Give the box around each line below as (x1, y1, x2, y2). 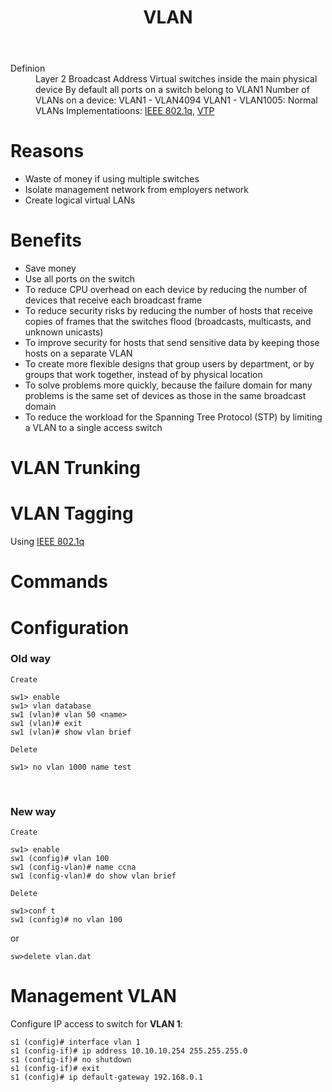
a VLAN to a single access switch (24, 422, 163, 434)
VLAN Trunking (10, 457, 141, 480)
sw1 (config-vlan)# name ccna (10, 862, 137, 873)
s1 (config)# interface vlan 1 (10, 1037, 141, 1048)
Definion (10, 62, 46, 75)
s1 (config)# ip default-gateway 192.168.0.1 (10, 1072, 203, 1083)
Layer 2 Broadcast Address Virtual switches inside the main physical (35, 73, 318, 85)
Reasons (10, 140, 85, 163)
